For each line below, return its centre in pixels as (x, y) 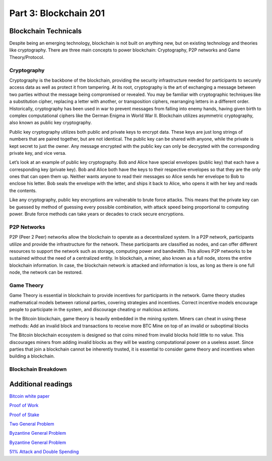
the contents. (23, 190)
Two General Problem (32, 424)
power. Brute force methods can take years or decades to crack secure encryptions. (97, 214)
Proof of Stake (24, 415)
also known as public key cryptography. (51, 123)
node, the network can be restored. (46, 272)
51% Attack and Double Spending (44, 452)
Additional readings (41, 384)
